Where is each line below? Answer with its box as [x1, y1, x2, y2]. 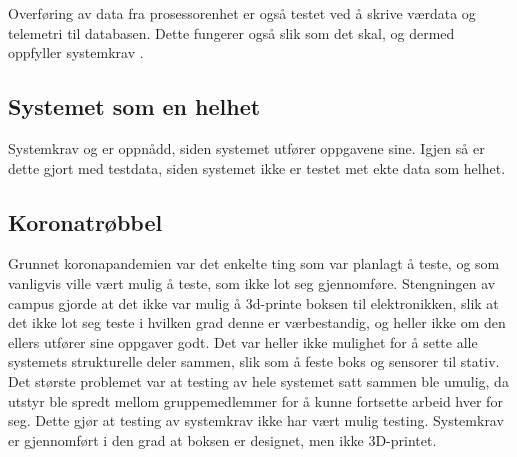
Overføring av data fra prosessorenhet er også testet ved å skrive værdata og [8, 3, 476, 23]
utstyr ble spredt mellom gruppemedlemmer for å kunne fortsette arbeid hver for [8, 390, 503, 411]
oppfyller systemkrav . [8, 42, 144, 63]
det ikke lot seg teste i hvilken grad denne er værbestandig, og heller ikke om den [8, 312, 506, 333]
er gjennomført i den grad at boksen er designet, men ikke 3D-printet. [8, 429, 437, 450]
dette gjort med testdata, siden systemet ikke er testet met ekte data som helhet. [8, 157, 506, 178]
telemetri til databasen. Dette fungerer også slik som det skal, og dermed [8, 22, 455, 43]
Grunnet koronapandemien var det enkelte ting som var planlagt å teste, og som [8, 253, 500, 274]
